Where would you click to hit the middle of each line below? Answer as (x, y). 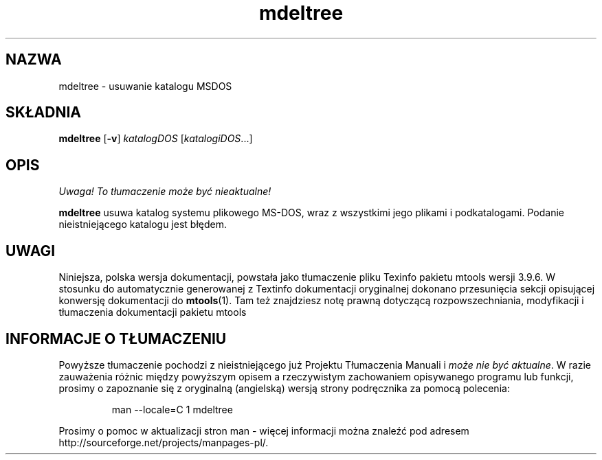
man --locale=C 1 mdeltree (172, 409)
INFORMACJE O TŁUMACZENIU (116, 338)
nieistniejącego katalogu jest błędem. (143, 225)
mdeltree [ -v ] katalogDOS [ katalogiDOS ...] (156, 139)
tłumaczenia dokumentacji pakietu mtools (153, 312)
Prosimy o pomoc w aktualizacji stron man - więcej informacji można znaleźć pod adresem (264, 430)
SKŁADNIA (43, 113)
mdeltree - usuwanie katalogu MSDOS (145, 86)
